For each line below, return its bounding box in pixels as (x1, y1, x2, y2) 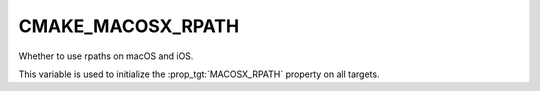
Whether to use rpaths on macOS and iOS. (18, 50, 194, 62)
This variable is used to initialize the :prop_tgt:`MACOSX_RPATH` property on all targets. (18, 68, 380, 80)
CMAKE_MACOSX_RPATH (18, 15, 240, 37)
